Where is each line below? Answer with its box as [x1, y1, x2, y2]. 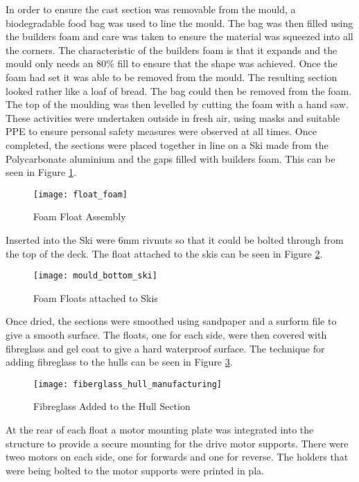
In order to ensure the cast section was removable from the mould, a [6, 2, 296, 16]
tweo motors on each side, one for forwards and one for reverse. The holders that [6, 449, 349, 464]
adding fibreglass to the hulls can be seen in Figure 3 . [6, 355, 233, 369]
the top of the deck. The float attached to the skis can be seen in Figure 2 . [6, 246, 323, 260]
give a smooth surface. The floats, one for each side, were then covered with [6, 328, 327, 341]
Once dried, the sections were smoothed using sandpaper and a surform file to [6, 314, 337, 328]
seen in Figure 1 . [6, 165, 76, 179]
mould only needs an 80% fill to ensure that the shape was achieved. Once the [6, 56, 338, 71]
